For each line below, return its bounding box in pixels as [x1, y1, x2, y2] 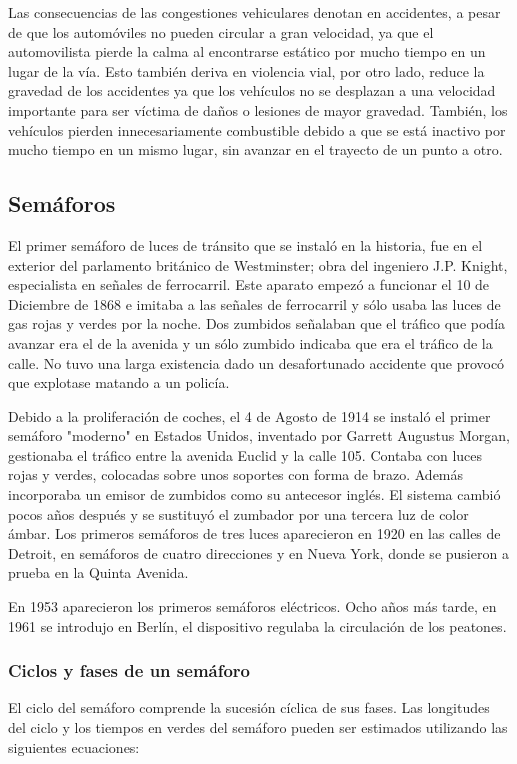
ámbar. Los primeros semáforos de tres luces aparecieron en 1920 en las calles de [8, 523, 501, 544]
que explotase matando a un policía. [8, 372, 230, 393]
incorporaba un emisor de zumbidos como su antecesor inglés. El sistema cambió [8, 484, 501, 505]
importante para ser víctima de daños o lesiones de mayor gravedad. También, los [8, 99, 508, 120]
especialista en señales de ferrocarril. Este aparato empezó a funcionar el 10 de [8, 274, 490, 295]
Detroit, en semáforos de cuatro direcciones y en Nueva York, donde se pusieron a [8, 542, 509, 563]
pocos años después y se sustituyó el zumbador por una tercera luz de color [8, 503, 469, 524]
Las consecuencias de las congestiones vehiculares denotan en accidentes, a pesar [8, 2, 501, 22]
